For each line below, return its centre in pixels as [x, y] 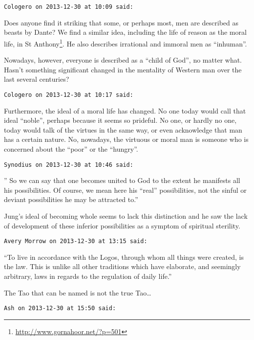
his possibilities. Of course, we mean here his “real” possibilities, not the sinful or [125, 190]
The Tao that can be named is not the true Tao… [78, 292]
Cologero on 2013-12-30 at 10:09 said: [69, 7]
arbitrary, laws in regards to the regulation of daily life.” [88, 276]
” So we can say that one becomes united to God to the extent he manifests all [122, 180]
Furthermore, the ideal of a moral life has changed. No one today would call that [125, 110]
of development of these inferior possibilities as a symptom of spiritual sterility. [122, 225]
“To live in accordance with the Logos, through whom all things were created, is [124, 257]
